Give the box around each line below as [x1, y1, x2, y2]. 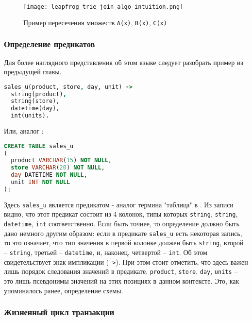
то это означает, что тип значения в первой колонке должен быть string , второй [4, 237, 244, 248]
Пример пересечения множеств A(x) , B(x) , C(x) [23, 17, 167, 27]
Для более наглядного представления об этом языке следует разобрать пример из [4, 57, 243, 67]
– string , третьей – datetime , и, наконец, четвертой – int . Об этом [4, 247, 207, 257]
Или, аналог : [4, 126, 44, 136]
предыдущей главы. [4, 67, 62, 77]
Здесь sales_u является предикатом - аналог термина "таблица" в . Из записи [4, 199, 234, 209]
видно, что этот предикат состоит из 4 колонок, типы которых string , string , [4, 209, 238, 219]
